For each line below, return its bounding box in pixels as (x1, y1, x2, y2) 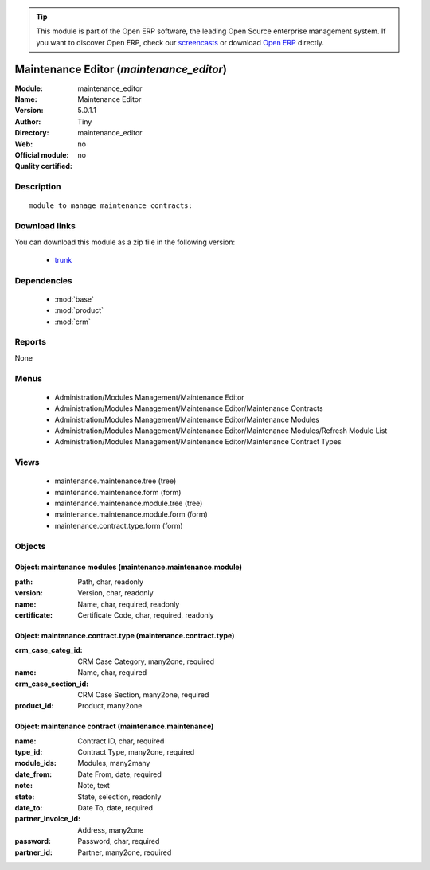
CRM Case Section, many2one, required (77, 689, 209, 700)
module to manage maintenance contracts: (29, 201, 193, 210)
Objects (14, 540, 46, 552)
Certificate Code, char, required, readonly (77, 610, 214, 620)
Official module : (14, 150, 69, 160)
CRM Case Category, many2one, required (77, 657, 215, 666)
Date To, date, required (77, 803, 154, 813)
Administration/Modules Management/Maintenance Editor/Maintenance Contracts (54, 404, 323, 413)
